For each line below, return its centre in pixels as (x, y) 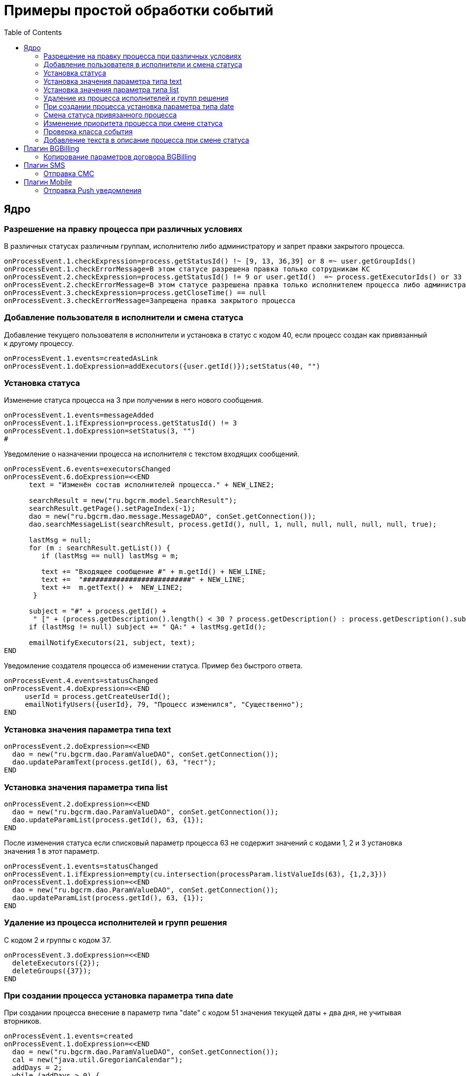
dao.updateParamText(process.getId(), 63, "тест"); (114, 762)
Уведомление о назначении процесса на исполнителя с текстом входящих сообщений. (152, 454)
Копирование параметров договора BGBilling (120, 156)
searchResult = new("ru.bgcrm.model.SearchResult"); (133, 501)
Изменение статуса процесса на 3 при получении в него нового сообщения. (134, 400)
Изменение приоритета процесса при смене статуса (133, 123)
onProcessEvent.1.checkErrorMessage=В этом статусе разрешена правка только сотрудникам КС (187, 269)
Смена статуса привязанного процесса (110, 115)
